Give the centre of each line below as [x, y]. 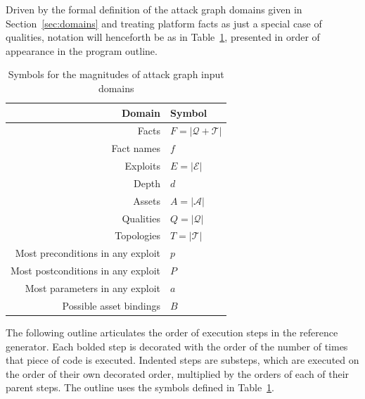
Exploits [142, 166]
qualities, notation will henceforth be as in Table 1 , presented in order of [163, 37]
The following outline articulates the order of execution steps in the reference [172, 332]
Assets [147, 200]
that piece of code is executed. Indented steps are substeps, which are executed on [182, 360]
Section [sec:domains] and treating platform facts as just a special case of [164, 23]
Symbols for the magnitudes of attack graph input [116, 74]
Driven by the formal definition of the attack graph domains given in [154, 9]
